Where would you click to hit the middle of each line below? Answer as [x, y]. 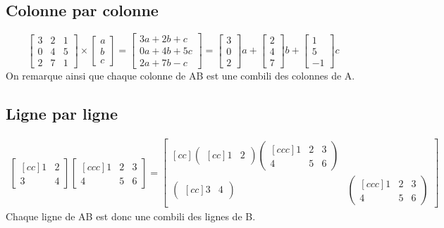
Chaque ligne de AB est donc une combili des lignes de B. [131, 216]
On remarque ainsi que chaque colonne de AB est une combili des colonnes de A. [180, 76]
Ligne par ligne [62, 114]
